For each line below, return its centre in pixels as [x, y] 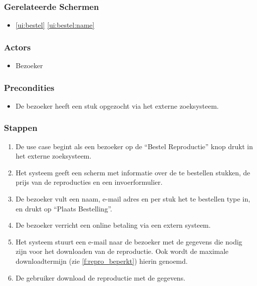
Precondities [29, 87]
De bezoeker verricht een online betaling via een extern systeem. [113, 225]
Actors [17, 47]
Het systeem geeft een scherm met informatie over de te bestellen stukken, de [133, 172]
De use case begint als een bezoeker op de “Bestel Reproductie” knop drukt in [134, 146]
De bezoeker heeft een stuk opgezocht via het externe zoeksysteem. [117, 105]
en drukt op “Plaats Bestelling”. [64, 208]
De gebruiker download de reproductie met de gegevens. [101, 277]
